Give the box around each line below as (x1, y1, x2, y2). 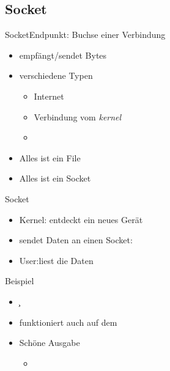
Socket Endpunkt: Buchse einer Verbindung (5, 28, 166, 41)
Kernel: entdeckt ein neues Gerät (19, 213, 143, 226)
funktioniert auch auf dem (19, 315, 117, 328)
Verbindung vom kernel (34, 110, 122, 123)
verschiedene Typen (19, 69, 93, 82)
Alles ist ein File (19, 151, 81, 164)
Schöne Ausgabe (19, 336, 80, 349)
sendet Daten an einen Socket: (19, 233, 133, 246)
